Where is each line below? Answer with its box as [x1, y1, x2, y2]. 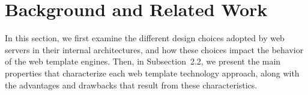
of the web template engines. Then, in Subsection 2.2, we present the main [5, 55, 281, 68]
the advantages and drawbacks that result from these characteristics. [5, 78, 258, 91]
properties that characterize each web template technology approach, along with [5, 66, 300, 79]
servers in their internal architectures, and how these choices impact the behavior [5, 43, 304, 56]
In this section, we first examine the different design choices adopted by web [5, 32, 285, 44]
